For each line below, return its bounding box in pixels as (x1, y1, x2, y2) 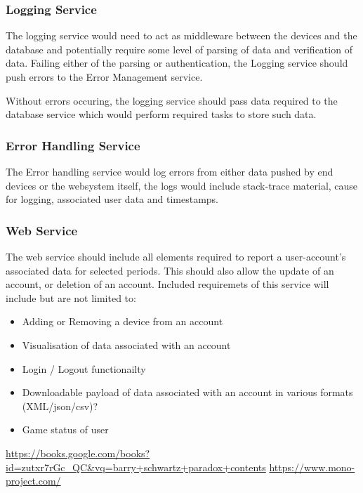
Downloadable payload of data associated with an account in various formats (22, 385, 353, 400)
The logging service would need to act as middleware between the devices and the (6, 28, 357, 43)
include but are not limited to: (6, 290, 136, 305)
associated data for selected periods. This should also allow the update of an (6, 263, 334, 277)
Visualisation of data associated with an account (22, 337, 231, 352)
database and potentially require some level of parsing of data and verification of (6, 41, 352, 56)
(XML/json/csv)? (22, 398, 98, 413)
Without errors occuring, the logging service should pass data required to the (6, 93, 338, 107)
